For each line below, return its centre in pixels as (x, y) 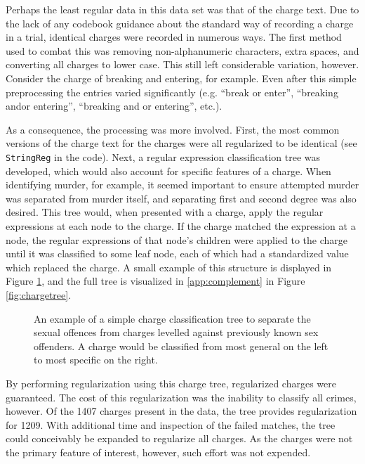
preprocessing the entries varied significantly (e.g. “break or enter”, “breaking (172, 92)
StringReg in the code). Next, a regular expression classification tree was (163, 156)
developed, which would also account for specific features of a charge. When (168, 170)
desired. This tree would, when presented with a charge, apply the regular (165, 212)
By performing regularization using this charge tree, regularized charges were (171, 383)
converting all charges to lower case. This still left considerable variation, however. (182, 64)
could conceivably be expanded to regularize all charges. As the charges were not (179, 438)
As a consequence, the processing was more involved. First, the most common (173, 129)
